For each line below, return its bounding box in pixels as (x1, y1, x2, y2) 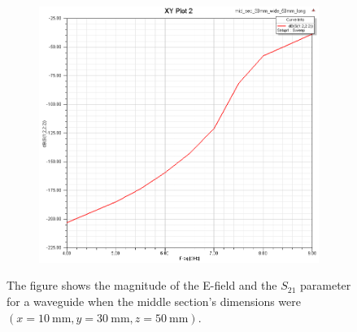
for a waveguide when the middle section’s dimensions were (7, 293, 302, 310)
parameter (300, 277, 351, 294)
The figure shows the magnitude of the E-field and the (7, 277, 277, 294)
